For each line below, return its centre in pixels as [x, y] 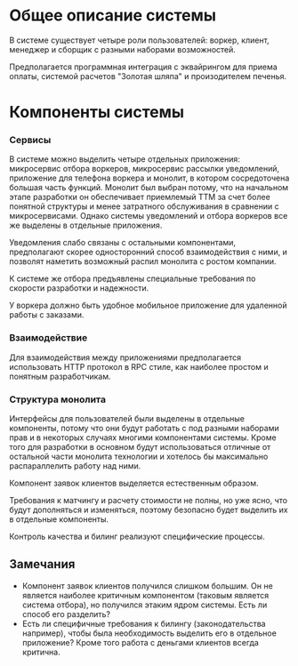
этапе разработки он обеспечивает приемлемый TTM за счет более [140, 197]
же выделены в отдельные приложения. [86, 225]
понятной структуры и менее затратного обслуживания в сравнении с [144, 206]
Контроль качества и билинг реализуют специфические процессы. [137, 537]
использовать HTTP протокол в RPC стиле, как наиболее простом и [139, 366]
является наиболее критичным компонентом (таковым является [145, 595]
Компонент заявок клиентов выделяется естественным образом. [134, 483]
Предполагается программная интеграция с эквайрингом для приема [143, 67]
